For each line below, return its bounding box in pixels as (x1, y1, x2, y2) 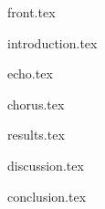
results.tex (7, 125, 65, 144)
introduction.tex (7, 33, 98, 52)
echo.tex (7, 64, 53, 83)
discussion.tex (7, 155, 84, 174)
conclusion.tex (7, 186, 87, 205)
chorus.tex (7, 94, 65, 113)
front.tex (7, 3, 56, 21)
